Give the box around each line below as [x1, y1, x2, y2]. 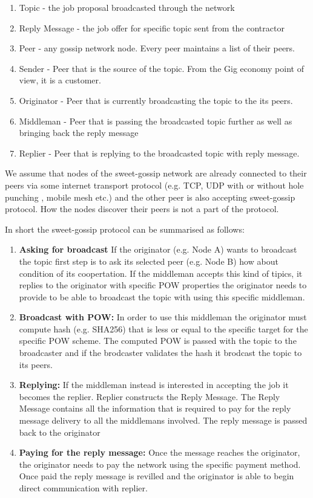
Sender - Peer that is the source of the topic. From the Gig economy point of [19, 62, 304, 74]
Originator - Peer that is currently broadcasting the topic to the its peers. [19, 94, 293, 106]
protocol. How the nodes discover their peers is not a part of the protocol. [5, 202, 279, 215]
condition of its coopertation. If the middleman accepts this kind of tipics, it [19, 267, 303, 279]
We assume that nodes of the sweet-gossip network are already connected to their [5, 167, 307, 179]
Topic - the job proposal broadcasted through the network [19, 1, 235, 13]
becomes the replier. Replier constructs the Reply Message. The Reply [19, 390, 280, 403]
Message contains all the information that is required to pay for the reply [19, 402, 291, 415]
